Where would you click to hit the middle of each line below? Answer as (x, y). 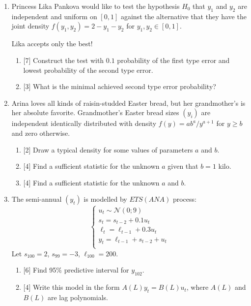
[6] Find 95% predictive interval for (76, 270)
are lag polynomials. (78, 297)
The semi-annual (37, 199)
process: (184, 199)
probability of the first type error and (173, 60)
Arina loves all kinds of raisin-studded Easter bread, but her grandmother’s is (128, 103)
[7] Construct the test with (64, 60)
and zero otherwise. (41, 133)
